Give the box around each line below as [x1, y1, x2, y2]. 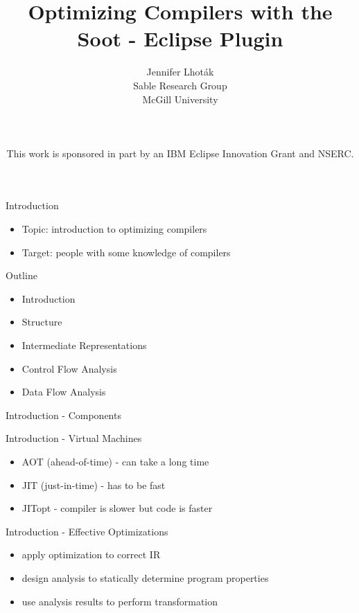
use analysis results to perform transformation [21, 594, 218, 608]
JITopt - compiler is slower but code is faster [21, 501, 213, 515]
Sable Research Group [133, 78, 227, 92]
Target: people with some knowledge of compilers [21, 245, 231, 259]
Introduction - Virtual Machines [6, 431, 142, 445]
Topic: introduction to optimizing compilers [21, 222, 207, 236]
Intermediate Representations [21, 338, 147, 353]
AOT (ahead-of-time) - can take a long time [21, 454, 209, 468]
